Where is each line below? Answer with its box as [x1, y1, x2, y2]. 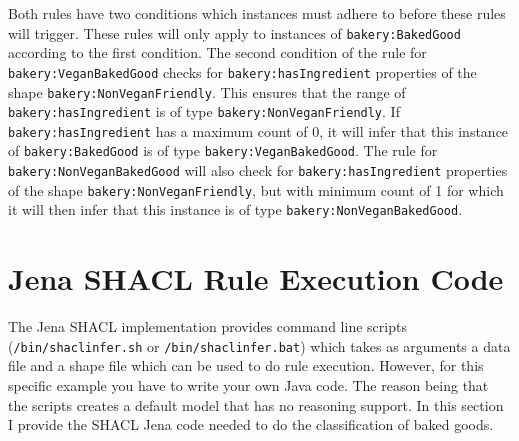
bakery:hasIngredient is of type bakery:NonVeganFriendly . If [8, 101, 400, 122]
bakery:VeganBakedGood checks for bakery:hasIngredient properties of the [8, 61, 477, 82]
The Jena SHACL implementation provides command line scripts [8, 316, 407, 337]
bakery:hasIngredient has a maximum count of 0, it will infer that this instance [8, 120, 509, 141]
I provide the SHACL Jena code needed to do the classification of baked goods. [8, 414, 494, 435]
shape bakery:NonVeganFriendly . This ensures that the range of [8, 81, 406, 102]
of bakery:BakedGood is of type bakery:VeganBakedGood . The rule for [8, 140, 438, 161]
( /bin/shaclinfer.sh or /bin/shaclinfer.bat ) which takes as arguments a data [8, 335, 511, 356]
